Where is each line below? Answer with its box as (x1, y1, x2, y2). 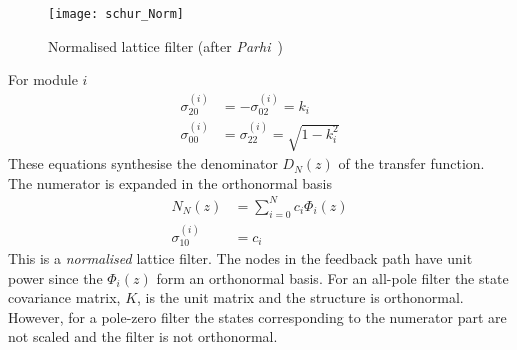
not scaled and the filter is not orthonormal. (8, 326, 278, 347)
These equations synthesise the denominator (8, 153, 278, 174)
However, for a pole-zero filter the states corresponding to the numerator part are (8, 306, 507, 327)
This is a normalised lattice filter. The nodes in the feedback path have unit (8, 248, 473, 268)
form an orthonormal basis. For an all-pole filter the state (156, 267, 509, 288)
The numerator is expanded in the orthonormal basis (8, 172, 332, 193)
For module (8, 69, 78, 90)
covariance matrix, (8, 287, 121, 308)
